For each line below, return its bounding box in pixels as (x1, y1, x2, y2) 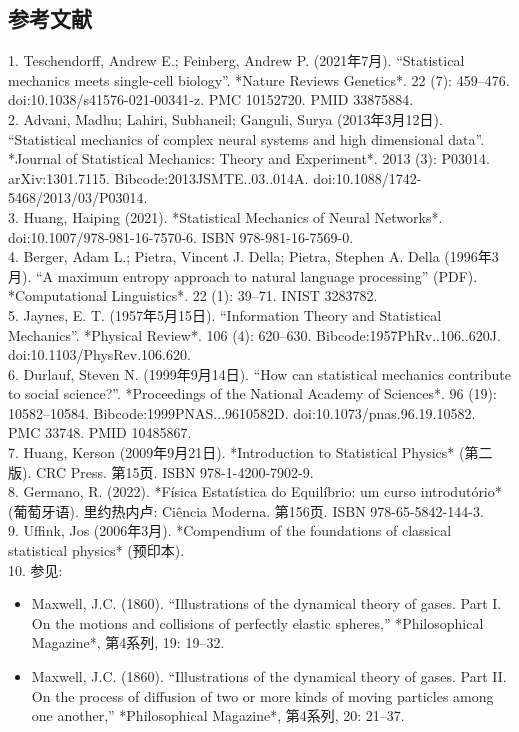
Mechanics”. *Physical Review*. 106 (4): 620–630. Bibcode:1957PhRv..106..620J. (8, 324, 501, 345)
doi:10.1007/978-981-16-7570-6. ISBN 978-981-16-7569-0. (8, 226, 354, 247)
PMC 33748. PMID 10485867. (8, 422, 192, 443)
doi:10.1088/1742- (313, 167, 422, 188)
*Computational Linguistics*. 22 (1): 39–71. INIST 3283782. (8, 285, 378, 306)
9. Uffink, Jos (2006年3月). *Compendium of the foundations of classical (8, 520, 452, 541)
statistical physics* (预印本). (8, 540, 185, 561)
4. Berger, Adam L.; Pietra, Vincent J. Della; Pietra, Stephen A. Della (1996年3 (8, 246, 499, 267)
